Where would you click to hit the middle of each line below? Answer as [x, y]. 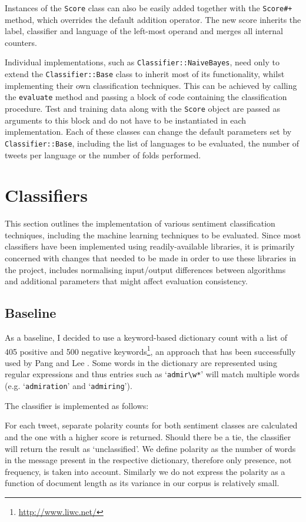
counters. [21, 42]
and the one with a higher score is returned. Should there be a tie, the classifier [148, 436]
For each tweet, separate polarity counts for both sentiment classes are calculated [151, 425]
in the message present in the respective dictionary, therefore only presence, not [148, 460]
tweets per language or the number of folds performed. [103, 154]
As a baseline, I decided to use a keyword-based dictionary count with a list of [146, 337]
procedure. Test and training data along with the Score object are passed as [142, 108]
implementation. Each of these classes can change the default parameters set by [148, 132]
